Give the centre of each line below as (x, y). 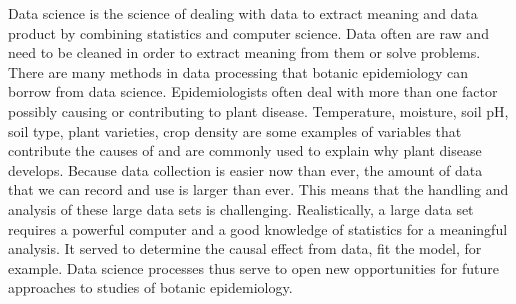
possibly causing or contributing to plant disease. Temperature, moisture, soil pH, (258, 110)
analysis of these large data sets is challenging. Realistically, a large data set (241, 208)
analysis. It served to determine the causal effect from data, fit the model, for (245, 248)
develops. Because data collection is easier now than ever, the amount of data (245, 169)
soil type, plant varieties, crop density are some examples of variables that (235, 130)
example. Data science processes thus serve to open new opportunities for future (253, 267)
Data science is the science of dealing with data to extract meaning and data (243, 13)
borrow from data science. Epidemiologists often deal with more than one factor (253, 91)
